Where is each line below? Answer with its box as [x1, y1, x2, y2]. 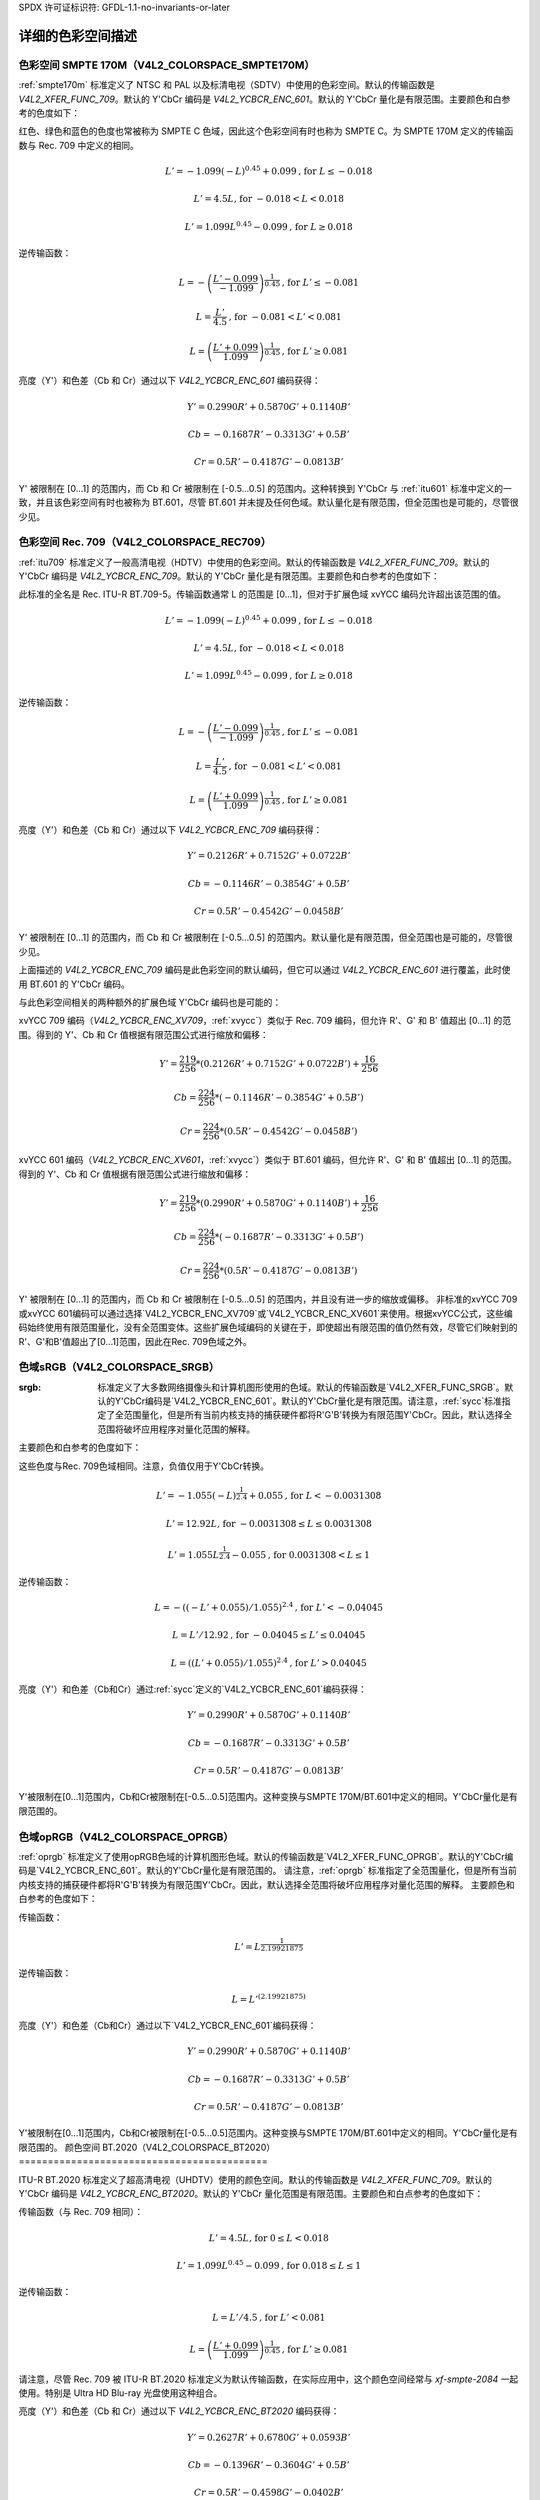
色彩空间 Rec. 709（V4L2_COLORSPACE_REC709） [18, 535, 272, 549]
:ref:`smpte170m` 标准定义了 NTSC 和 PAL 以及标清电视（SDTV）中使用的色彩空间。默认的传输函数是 [18, 79, 435, 91]
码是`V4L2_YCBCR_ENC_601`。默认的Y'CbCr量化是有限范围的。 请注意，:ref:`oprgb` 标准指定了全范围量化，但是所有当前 [18, 1865, 517, 1877]
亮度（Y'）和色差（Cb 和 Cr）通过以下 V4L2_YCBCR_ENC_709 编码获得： [18, 824, 323, 836]
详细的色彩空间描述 [18, 27, 137, 44]
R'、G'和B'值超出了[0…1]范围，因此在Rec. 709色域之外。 [18, 1335, 252, 1347]
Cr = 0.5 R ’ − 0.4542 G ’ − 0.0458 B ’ [193, 906, 344, 917]
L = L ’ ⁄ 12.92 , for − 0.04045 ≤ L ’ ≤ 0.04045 [171, 1630, 366, 1641]
